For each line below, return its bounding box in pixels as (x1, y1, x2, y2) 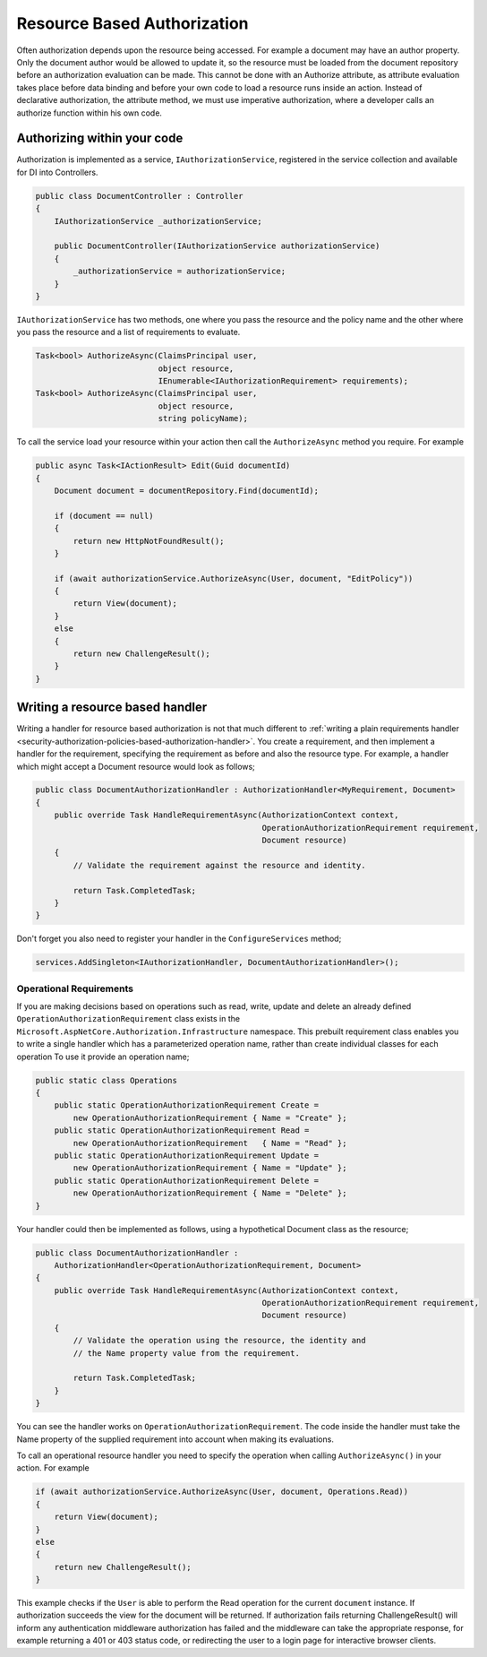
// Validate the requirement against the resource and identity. (73, 860, 366, 870)
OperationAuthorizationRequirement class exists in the (16, 1014, 241, 1024)
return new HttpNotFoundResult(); (73, 536, 225, 546)
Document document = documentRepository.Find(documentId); (54, 485, 320, 496)
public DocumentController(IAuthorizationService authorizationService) (54, 241, 380, 251)
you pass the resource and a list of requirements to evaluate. (16, 327, 241, 338)
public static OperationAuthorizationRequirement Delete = (54, 1175, 320, 1186)
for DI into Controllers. (16, 167, 98, 177)
